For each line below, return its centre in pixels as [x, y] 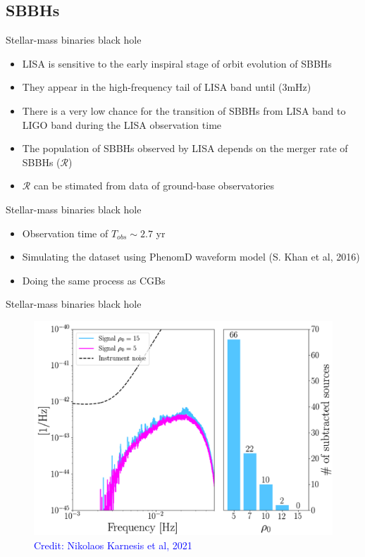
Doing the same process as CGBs [94, 280]
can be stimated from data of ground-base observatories [154, 186]
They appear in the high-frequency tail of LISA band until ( [152, 87]
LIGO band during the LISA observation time [122, 124]
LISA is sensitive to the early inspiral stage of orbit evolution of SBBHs [177, 63]
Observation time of [65, 233]
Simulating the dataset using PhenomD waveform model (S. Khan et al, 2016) [191, 257]
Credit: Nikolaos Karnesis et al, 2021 [113, 545]
